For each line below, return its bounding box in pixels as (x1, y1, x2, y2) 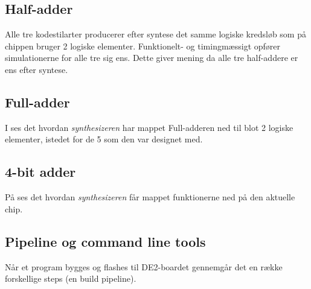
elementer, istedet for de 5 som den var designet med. (5, 133, 203, 145)
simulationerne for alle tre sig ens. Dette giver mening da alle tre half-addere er (5, 51, 298, 64)
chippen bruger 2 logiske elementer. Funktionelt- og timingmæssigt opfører (5, 39, 281, 52)
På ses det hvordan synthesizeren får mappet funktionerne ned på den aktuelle (5, 191, 295, 203)
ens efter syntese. (5, 63, 68, 75)
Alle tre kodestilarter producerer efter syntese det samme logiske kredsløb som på (5, 28, 306, 40)
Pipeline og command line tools (5, 232, 206, 250)
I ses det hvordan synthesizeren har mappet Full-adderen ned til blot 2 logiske (5, 121, 293, 133)
